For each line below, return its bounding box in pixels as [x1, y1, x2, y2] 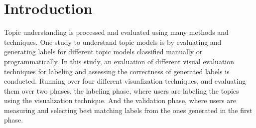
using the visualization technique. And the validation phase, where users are [4, 95, 237, 106]
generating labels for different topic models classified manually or [4, 46, 203, 57]
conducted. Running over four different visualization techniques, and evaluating [4, 76, 246, 86]
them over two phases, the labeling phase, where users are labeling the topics [4, 85, 239, 96]
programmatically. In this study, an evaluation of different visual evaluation [4, 56, 235, 66]
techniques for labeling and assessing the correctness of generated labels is [4, 66, 230, 76]
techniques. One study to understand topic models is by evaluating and [4, 36, 222, 47]
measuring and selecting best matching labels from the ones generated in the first [4, 105, 253, 115]
